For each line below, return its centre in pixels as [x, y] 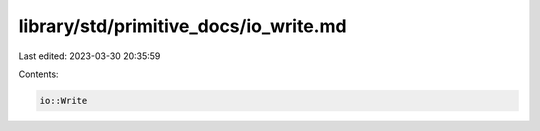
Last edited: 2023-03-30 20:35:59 [89, 56]
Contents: [38, 74]
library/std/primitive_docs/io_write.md [182, 26]
